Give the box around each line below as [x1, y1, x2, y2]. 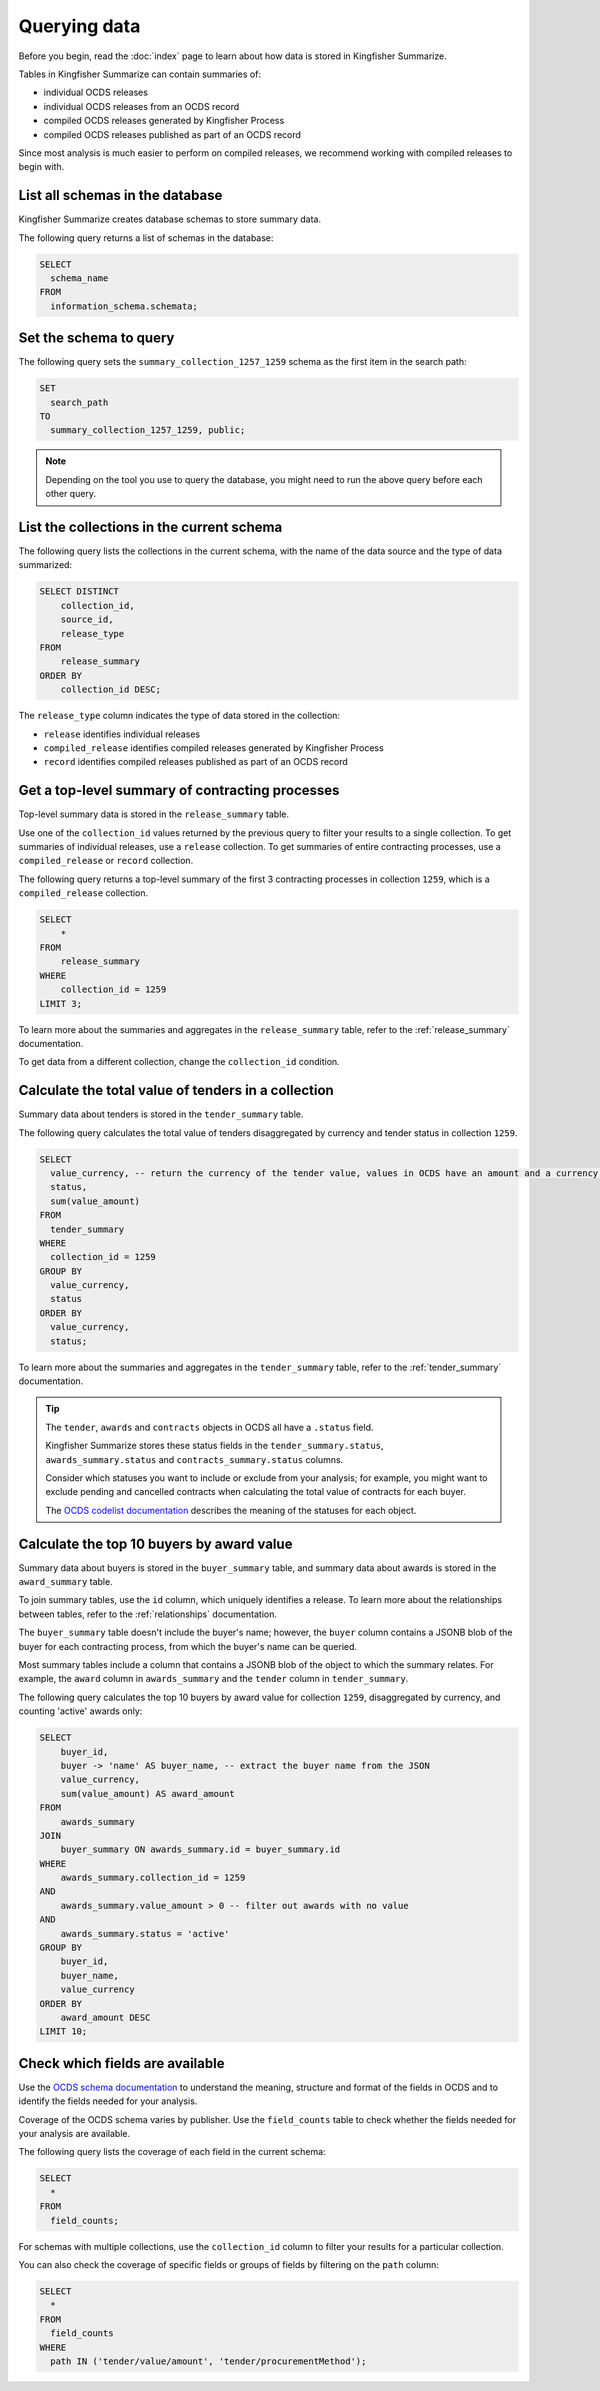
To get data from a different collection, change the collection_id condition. [18, 1056, 340, 1068]
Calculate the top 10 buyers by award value [18, 1535, 293, 1552]
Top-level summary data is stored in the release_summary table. [18, 808, 290, 820]
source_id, [60, 614, 114, 625]
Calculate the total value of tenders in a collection [18, 1082, 334, 1099]
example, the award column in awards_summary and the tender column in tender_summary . [18, 1673, 409, 1685]
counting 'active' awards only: [18, 1705, 143, 1717]
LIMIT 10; [39, 2026, 88, 2037]
